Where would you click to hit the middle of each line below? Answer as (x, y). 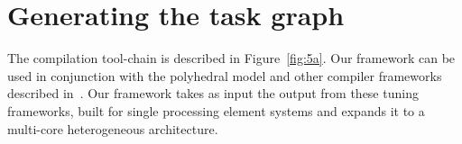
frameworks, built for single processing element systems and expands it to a (216, 110)
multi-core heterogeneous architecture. (113, 128)
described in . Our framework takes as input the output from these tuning (213, 93)
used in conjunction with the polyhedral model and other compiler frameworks (225, 75)
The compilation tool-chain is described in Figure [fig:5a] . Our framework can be (231, 58)
